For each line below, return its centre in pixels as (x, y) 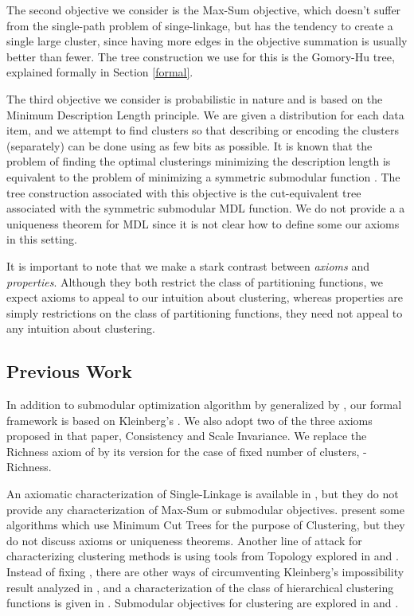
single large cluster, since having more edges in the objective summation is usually (207, 41)
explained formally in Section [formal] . (100, 72)
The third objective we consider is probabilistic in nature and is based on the (195, 98)
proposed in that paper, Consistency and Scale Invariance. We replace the (187, 436)
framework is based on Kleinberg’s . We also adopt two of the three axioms (189, 420)
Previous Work (69, 371)
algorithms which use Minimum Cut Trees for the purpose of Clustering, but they (206, 525)
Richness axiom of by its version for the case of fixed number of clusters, (183, 451)
